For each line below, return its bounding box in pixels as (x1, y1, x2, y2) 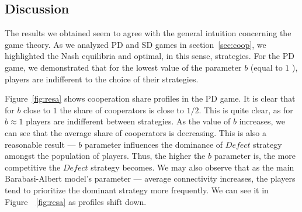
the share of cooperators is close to (60, 103, 184, 116)
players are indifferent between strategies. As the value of (26, 115, 231, 127)
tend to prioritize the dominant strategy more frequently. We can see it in (5, 183, 269, 196)
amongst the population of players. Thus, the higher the (5, 150, 206, 162)
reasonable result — (5, 138, 76, 150)
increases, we (239, 115, 285, 127)
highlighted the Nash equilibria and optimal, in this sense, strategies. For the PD (5, 50, 294, 62)
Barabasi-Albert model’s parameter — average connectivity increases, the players (5, 172, 296, 185)
